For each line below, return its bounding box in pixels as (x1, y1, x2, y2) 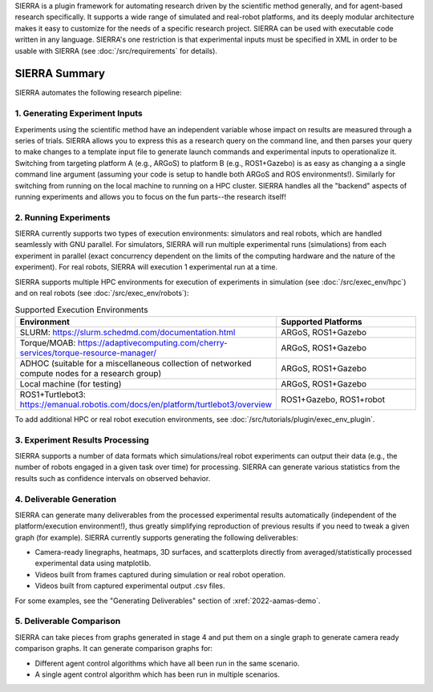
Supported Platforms (281, 316, 362, 327)
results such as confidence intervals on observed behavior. (14, 473, 211, 483)
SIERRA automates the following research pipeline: (14, 88, 182, 98)
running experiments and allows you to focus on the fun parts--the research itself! (14, 192, 286, 201)
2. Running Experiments (14, 212, 111, 223)
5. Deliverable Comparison (14, 616, 121, 627)
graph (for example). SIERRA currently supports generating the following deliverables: (14, 532, 298, 542)
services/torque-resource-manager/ (19, 347, 156, 358)
